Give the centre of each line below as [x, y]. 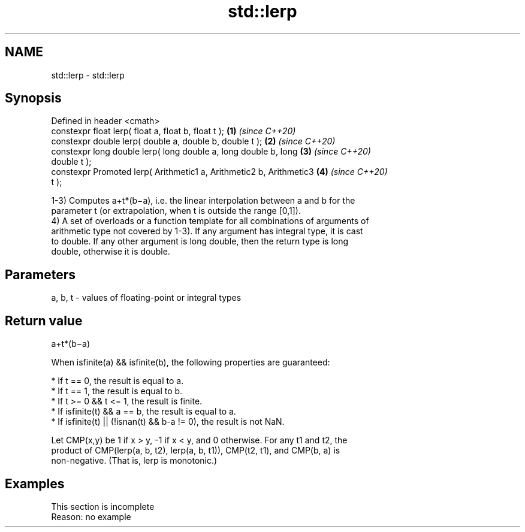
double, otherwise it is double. [111, 252]
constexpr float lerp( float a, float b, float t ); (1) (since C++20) [174, 131]
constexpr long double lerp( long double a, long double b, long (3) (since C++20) [211, 152]
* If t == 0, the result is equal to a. [117, 381]
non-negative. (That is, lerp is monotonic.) [134, 461]
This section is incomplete [103, 506]
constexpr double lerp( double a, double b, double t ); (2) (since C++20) [193, 141]
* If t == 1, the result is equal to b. [117, 391]
